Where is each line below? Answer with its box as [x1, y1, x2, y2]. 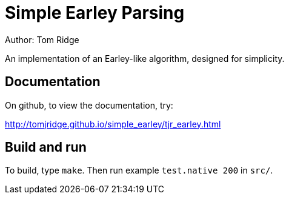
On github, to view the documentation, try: [5, 99, 173, 110]
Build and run [5, 140, 87, 155]
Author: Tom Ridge [5, 34, 79, 45]
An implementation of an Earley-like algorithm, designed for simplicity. [5, 53, 285, 64]
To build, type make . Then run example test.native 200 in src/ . [5, 165, 273, 176]
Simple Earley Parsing [5, 2, 185, 23]
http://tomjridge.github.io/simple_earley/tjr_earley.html [5, 118, 221, 129]
